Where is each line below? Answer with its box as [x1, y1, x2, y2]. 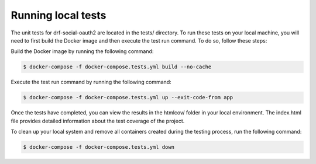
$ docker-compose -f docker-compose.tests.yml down [23, 144, 175, 151]
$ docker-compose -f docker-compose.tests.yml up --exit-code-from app [23, 94, 233, 101]
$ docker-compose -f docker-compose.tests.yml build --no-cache [23, 64, 212, 70]
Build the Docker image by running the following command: [11, 48, 154, 55]
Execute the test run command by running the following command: [11, 79, 172, 86]
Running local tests [11, 9, 107, 22]
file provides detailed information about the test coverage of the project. [11, 117, 185, 124]
